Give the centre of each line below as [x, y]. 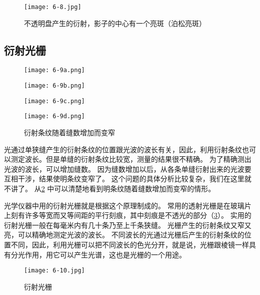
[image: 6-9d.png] [54, 116]
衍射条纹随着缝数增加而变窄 [69, 132]
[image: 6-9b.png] [54, 86]
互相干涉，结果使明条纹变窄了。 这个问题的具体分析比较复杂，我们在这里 [124, 179]
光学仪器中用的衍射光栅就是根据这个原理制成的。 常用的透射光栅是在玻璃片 [128, 205]
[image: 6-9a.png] [54, 70]
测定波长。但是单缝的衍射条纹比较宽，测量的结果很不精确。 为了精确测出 [131, 159]
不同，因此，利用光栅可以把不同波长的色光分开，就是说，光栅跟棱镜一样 [130, 245]
